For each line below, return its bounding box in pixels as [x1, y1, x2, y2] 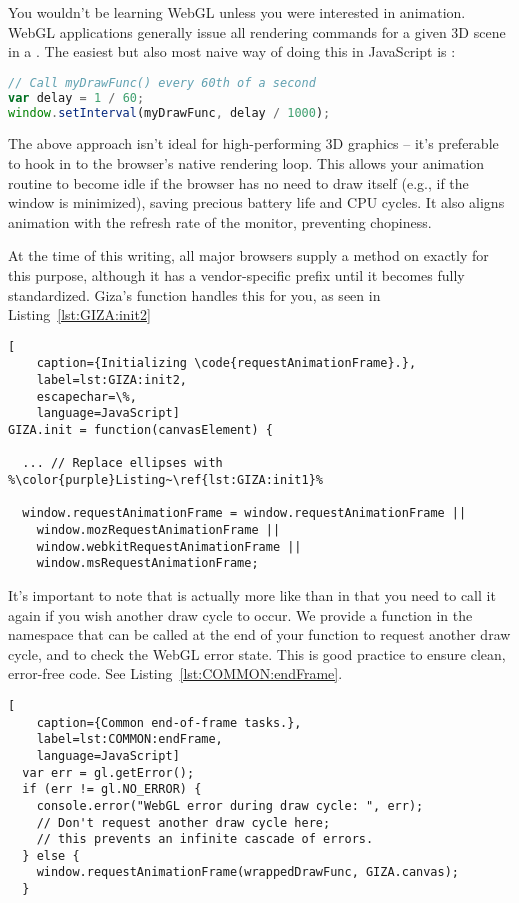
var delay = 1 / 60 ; [8, 90, 145, 105]
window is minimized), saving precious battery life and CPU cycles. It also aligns [8, 192, 505, 213]
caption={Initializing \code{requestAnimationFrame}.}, [36, 356, 417, 371]
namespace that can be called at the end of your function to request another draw [8, 624, 511, 645]
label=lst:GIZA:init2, [36, 373, 187, 388]
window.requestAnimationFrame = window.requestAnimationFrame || [22, 506, 467, 521]
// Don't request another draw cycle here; [36, 815, 331, 830]
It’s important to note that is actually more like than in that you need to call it [8, 584, 496, 605]
